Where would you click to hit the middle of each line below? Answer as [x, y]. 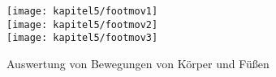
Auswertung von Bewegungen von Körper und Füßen [138, 63]
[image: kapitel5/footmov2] [82, 24]
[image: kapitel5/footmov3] [82, 38]
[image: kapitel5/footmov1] [82, 11]
